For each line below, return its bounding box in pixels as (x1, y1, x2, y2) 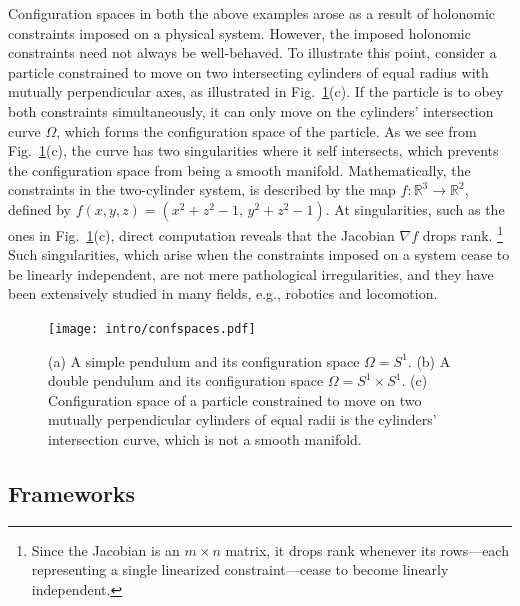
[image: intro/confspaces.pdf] (48, 321, 256, 336)
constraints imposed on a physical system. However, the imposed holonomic (8, 22, 471, 43)
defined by (8, 198, 72, 219)
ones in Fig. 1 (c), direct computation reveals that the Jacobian (8, 224, 395, 245)
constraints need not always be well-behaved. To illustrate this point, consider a (8, 42, 497, 63)
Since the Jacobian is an (31, 539, 180, 560)
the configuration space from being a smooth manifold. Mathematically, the (8, 159, 471, 180)
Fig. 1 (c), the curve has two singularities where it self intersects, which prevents (8, 140, 499, 161)
